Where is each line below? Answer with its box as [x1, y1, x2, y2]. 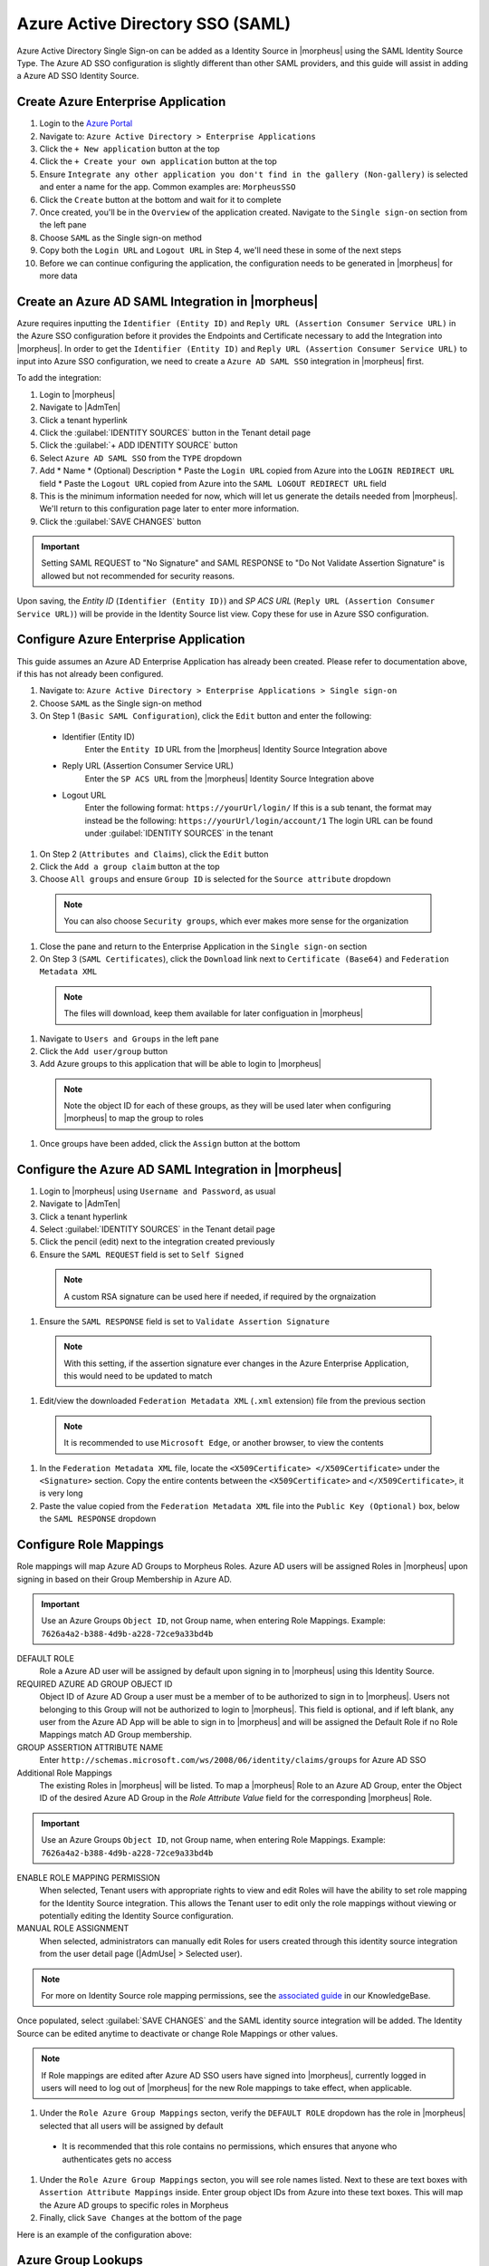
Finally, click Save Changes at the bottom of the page [39, 2213, 243, 2223]
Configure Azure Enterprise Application [16, 632, 245, 647]
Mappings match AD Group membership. [39, 1729, 192, 1740]
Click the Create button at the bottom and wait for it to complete [39, 194, 282, 205]
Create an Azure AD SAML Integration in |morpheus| [16, 294, 319, 309]
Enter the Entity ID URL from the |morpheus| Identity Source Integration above [84, 743, 388, 754]
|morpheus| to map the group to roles [63, 1113, 204, 1124]
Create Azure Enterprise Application [16, 94, 226, 110]
